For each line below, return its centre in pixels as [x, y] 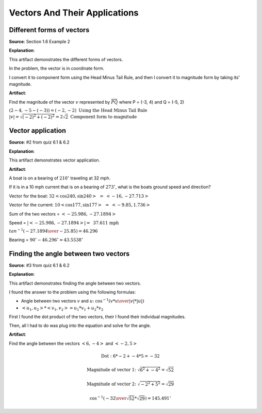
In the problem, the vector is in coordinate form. [57, 69]
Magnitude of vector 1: [111, 370]
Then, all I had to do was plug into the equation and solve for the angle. [80, 325]
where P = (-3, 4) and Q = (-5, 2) [152, 102]
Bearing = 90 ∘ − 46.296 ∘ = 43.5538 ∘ [46, 240]
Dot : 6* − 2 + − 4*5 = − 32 [131, 356]
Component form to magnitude [104, 117]
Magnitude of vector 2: [111, 384]
